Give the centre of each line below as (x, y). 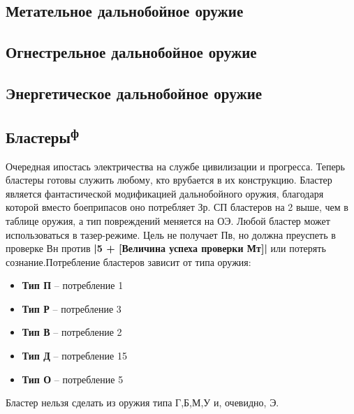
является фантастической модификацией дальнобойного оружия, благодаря (165, 193)
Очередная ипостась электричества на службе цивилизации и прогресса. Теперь (176, 166)
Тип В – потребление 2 (72, 332)
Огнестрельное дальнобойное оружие (131, 52)
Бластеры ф (43, 135)
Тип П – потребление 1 (73, 285)
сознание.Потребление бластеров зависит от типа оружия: (128, 261)
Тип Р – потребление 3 (72, 308)
